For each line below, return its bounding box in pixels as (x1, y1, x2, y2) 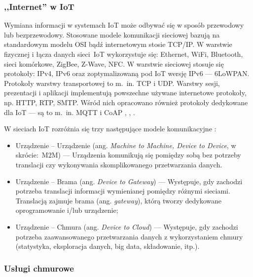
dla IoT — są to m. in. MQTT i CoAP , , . (4, 107, 135, 117)
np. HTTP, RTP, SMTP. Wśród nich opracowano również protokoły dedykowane (4, 97, 248, 107)
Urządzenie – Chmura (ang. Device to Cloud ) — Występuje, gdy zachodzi (15, 221, 238, 232)
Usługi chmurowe (4, 262, 74, 274)
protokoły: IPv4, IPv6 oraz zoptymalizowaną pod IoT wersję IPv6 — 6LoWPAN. (4, 68, 250, 79)
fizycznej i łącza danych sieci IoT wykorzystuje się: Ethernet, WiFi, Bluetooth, (4, 49, 243, 59)
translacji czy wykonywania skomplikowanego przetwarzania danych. (15, 159, 222, 169)
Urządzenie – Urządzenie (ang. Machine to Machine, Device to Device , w (15, 140, 236, 150)
